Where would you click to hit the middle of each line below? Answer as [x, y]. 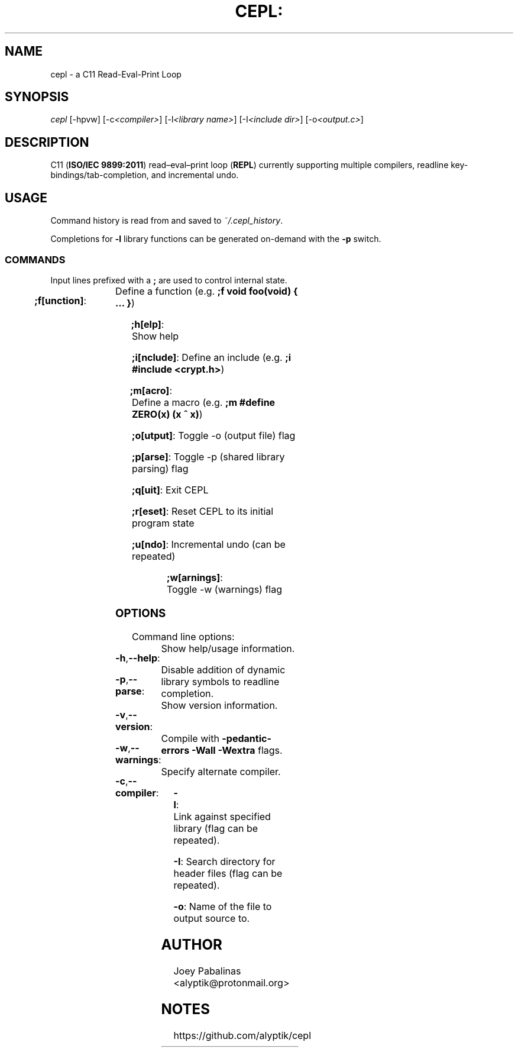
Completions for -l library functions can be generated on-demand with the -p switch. [216, 239]
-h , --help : [138, 658]
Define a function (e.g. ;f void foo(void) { [207, 291]
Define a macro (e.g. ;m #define [203, 402]
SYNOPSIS [37, 97]
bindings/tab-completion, [100, 175]
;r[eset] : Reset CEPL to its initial [203, 511]
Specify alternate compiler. [221, 772]
